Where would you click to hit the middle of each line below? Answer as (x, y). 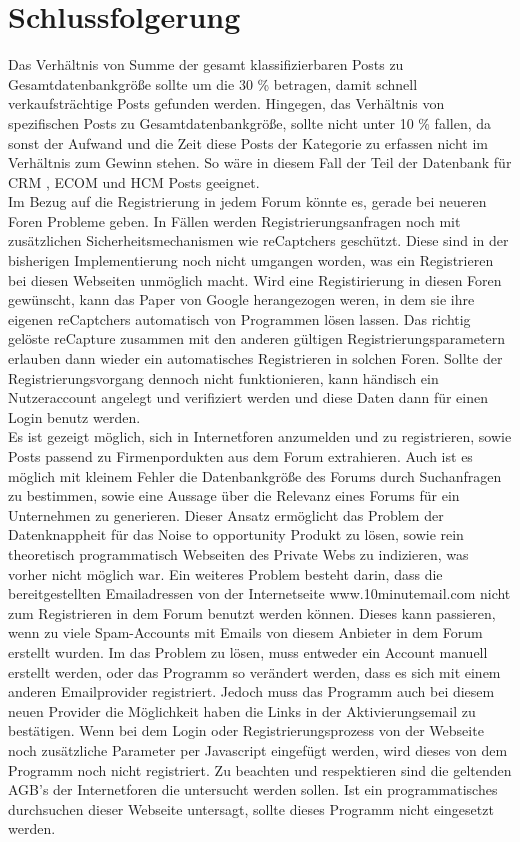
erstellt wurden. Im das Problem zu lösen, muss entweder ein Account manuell (248, 651)
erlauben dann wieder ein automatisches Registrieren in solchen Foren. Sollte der (255, 358)
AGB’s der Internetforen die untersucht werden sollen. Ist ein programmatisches (253, 789)
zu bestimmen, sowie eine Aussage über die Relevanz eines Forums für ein (234, 495)
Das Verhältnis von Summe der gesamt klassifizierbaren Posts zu (206, 64)
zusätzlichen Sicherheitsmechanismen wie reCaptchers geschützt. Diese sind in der (258, 240)
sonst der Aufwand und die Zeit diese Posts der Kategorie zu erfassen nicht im (248, 142)
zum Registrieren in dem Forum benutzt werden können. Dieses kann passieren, (252, 612)
